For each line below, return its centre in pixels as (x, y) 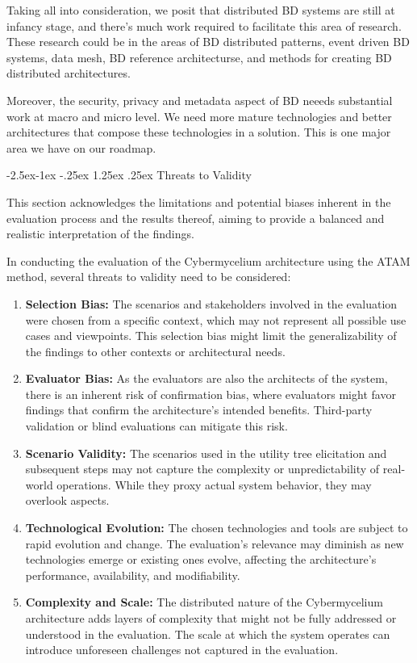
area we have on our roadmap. (81, 147)
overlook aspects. (67, 500)
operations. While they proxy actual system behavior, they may (214, 484)
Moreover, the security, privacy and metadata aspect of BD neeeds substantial (200, 100)
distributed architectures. (69, 73)
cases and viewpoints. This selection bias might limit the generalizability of (211, 336)
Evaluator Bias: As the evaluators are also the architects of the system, (206, 378)
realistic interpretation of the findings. (100, 234)
